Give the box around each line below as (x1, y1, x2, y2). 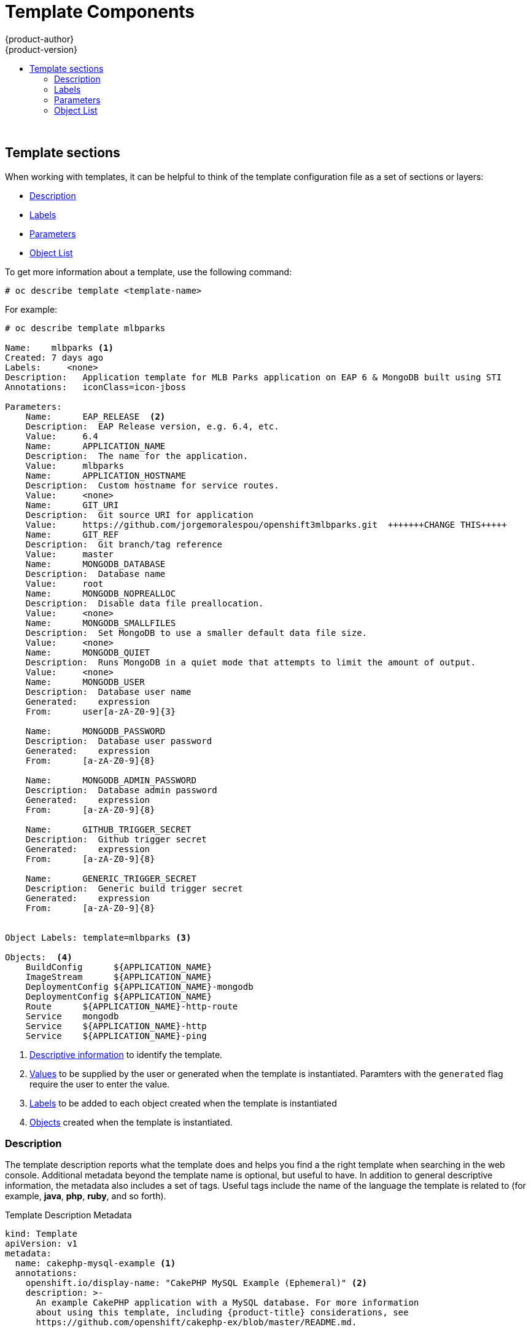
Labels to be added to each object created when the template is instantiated (29, 1097, 337, 1108)
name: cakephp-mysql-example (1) (15, 1258, 176, 1269)
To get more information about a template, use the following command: (5, 266, 292, 277)
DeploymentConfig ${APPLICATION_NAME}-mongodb (25, 981, 254, 992)
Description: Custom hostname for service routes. (25, 480, 279, 490)
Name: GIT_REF (25, 529, 119, 539)
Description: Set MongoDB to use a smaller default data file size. (25, 627, 368, 638)
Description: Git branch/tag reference (25, 539, 223, 549)
